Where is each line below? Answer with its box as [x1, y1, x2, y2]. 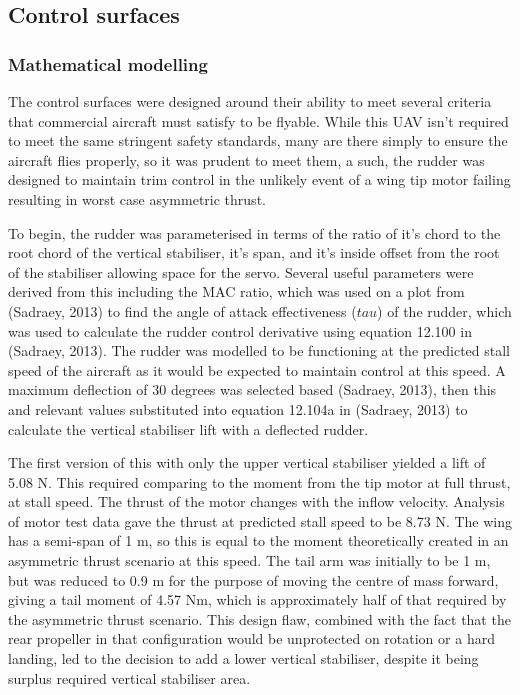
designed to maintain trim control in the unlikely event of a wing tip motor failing [8, 169, 511, 190]
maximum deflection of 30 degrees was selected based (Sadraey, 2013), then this [8, 379, 497, 400]
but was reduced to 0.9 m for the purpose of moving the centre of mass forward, [8, 569, 499, 590]
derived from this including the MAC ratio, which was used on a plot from [8, 281, 465, 302]
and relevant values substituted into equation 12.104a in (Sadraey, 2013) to [8, 398, 468, 419]
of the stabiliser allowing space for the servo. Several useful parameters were [8, 261, 474, 282]
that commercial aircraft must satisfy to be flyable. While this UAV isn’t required [8, 110, 509, 131]
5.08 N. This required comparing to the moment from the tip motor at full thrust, [8, 471, 511, 492]
